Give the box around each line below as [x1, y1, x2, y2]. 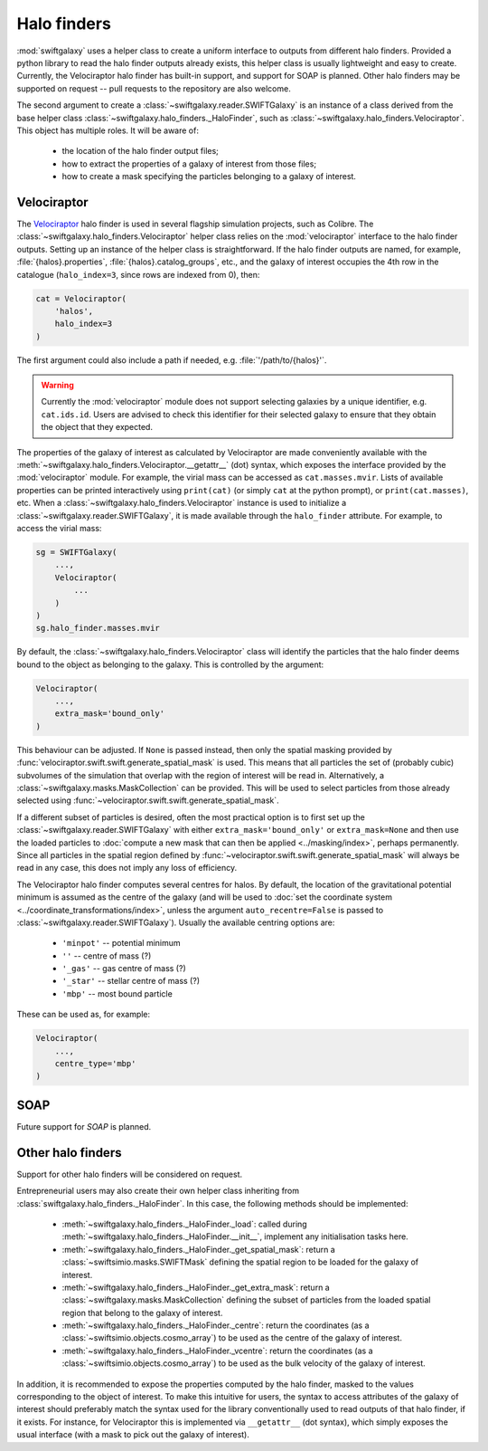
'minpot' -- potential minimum [61, 938, 181, 949]
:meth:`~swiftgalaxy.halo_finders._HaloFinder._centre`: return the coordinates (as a [61, 1320, 370, 1331]
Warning [41, 380, 74, 391]
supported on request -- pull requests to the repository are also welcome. [16, 82, 291, 94]
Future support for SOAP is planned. [16, 1121, 152, 1131]
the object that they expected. [41, 422, 154, 433]
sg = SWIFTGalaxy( [35, 547, 117, 557]
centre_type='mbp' [54, 1059, 136, 1068]
